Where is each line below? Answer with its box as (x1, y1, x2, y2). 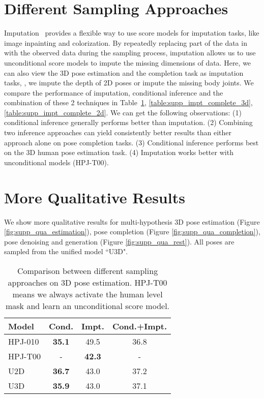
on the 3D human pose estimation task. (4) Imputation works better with (4, 147, 233, 158)
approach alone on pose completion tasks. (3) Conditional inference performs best (4, 137, 259, 147)
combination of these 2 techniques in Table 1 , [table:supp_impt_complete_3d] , (4, 97, 253, 108)
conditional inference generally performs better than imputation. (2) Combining (4, 117, 253, 128)
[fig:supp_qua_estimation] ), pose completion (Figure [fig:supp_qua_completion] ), (4, 226, 260, 237)
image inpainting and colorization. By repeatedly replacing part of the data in (4, 37, 247, 48)
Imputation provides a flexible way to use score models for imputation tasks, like (4, 27, 259, 38)
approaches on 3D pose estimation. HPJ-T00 (8, 276, 167, 288)
